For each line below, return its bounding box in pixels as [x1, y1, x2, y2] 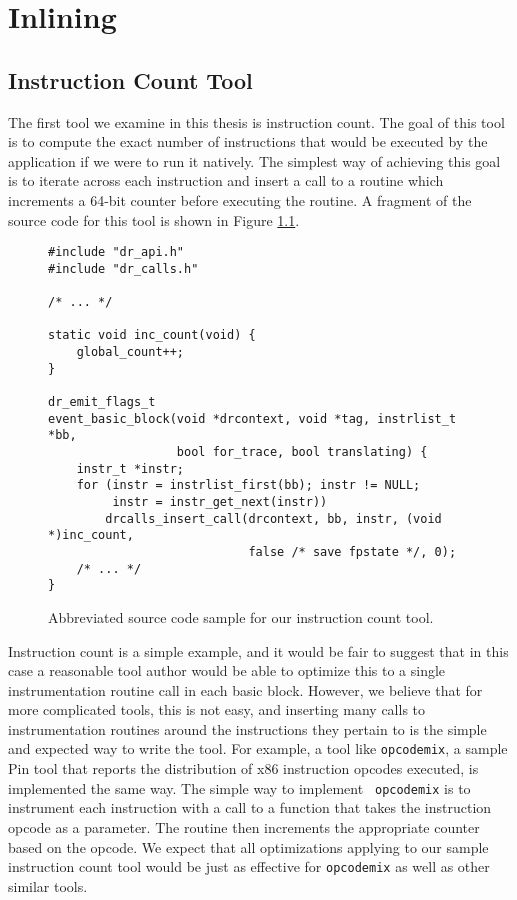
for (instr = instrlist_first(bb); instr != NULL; [76, 478, 421, 493]
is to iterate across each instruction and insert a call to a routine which [8, 170, 444, 191]
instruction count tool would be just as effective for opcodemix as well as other [8, 856, 490, 877]
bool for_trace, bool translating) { [176, 445, 428, 460]
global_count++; [76, 345, 185, 360]
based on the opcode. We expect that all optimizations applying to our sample [8, 836, 489, 857]
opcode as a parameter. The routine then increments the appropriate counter [8, 816, 480, 837]
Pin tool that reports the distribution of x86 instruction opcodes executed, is [8, 758, 479, 779]
